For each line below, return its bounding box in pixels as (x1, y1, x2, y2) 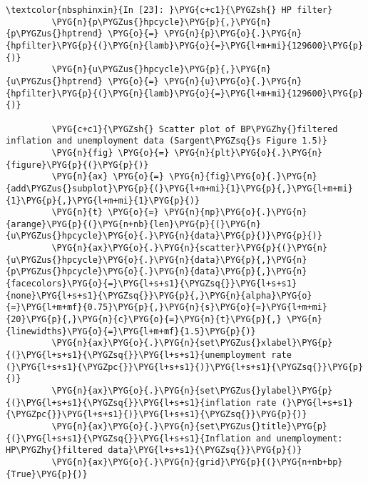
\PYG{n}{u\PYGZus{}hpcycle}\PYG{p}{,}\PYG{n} (51, 64, 272, 75)
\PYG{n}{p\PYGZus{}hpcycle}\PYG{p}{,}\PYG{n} (51, 16, 272, 27)
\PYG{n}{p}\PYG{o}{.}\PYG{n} (163, 29, 302, 39)
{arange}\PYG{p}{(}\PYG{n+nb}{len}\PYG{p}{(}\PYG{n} (6, 219, 261, 229)
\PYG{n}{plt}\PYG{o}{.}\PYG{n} (174, 147, 322, 158)
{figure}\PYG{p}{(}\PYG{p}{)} (6, 159, 149, 170)
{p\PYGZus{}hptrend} (6, 29, 103, 39)
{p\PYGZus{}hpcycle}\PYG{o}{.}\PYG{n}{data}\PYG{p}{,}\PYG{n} (6, 266, 307, 277)
